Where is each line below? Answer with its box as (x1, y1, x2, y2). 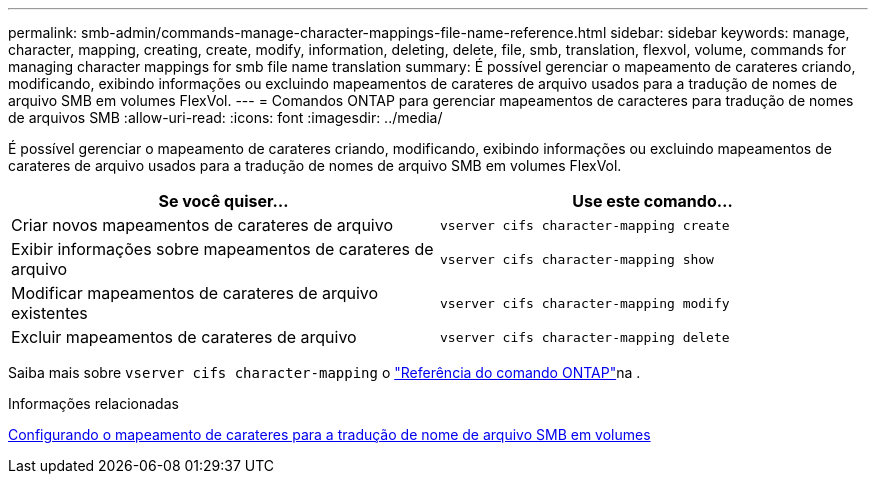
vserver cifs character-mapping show (440, 251, 714, 267)
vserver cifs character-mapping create (440, 217, 730, 233)
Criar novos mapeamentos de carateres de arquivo (11, 215, 394, 235)
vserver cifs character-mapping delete (440, 329, 730, 345)
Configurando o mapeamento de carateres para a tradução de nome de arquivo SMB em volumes (8, 426, 651, 443)
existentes (11, 303, 88, 323)
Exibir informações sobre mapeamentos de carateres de (11, 239, 434, 259)
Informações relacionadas (8, 395, 179, 412)
